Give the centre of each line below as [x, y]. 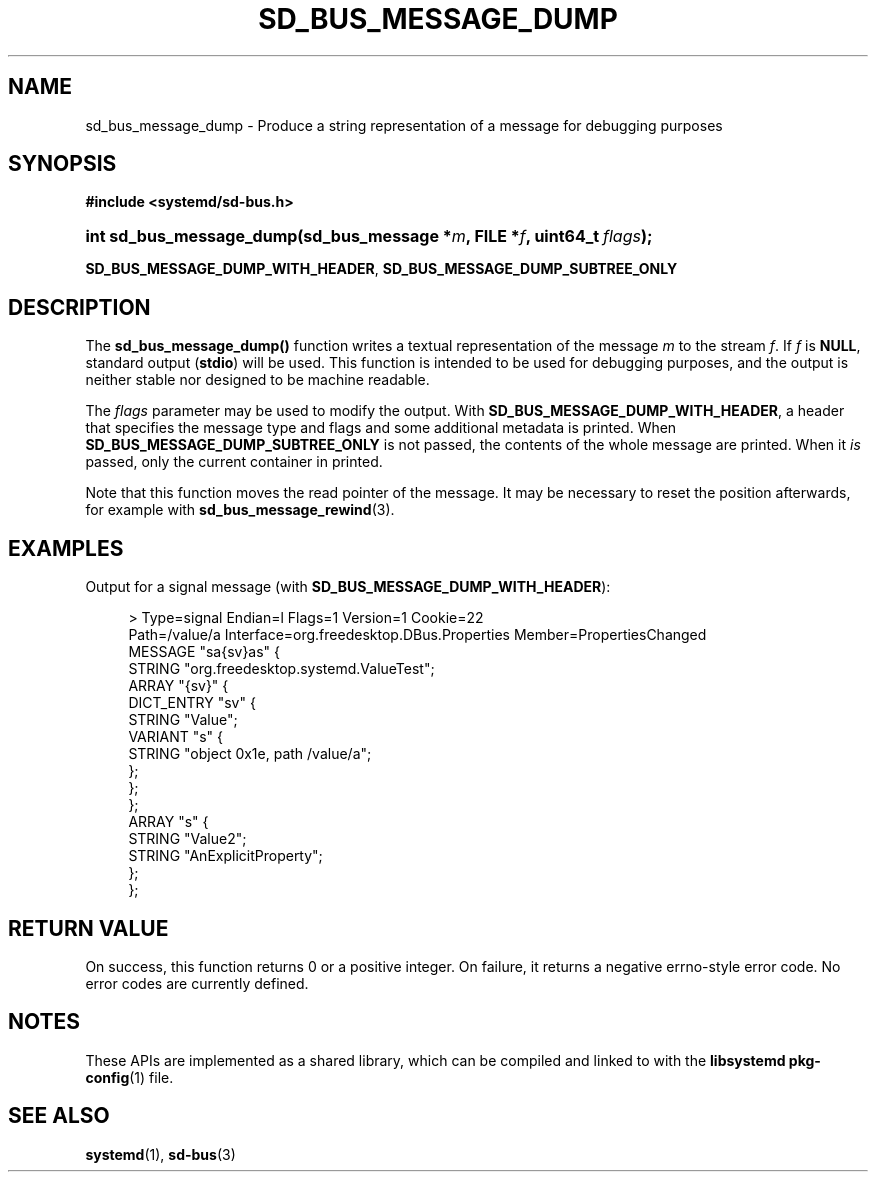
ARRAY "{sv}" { [178, 686]
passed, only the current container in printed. [234, 462]
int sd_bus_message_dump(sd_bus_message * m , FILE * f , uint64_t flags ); [369, 236]
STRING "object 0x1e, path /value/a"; [250, 754]
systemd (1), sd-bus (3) [160, 1154]
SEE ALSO [59, 1116]
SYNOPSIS [62, 164]
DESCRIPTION [79, 307]
